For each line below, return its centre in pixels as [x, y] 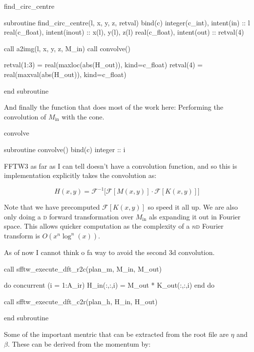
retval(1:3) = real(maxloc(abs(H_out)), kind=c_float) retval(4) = [104, 65]
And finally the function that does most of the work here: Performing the [114, 107]
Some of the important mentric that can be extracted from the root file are [116, 334]
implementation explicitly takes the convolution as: [80, 175]
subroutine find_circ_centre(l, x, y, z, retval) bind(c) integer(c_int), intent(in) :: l [127, 22]
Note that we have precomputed [52, 207]
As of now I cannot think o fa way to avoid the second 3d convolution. [109, 252]
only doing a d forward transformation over [69, 216]
